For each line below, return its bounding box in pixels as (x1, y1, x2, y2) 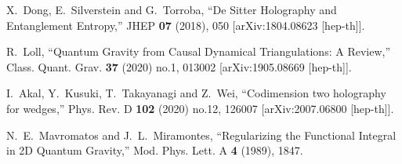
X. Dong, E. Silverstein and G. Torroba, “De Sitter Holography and (6, 2, 337, 17)
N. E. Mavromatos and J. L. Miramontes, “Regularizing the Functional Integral (6, 126, 397, 143)
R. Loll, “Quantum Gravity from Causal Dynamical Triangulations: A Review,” (6, 43, 391, 60)
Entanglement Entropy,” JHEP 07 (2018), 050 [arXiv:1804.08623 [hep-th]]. (6, 16, 365, 33)
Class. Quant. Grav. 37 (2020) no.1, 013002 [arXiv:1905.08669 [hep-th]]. (6, 58, 352, 75)
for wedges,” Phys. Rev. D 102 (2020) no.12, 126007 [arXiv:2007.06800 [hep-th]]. (6, 100, 394, 116)
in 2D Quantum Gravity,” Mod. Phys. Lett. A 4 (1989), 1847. (6, 142, 303, 159)
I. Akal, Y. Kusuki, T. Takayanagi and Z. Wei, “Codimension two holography (6, 85, 386, 101)
